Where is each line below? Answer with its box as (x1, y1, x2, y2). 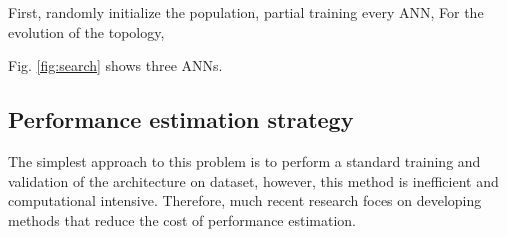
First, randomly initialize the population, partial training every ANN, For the (8, 2, 484, 22)
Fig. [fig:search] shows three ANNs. (8, 55, 223, 76)
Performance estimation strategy (8, 104, 354, 135)
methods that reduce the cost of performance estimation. (8, 209, 356, 230)
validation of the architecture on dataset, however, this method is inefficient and (8, 170, 499, 191)
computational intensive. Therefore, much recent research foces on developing (8, 190, 482, 211)
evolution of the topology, (8, 21, 165, 42)
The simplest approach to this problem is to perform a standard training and (8, 150, 481, 171)
